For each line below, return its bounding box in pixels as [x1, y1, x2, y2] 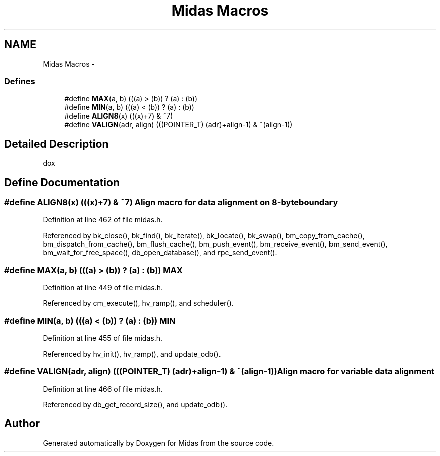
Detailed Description [4, 137, 109, 150]
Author [4, 417, 40, 430]
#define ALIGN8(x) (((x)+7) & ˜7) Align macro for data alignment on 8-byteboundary [4, 197, 338, 208]
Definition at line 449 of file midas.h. [43, 283, 163, 292]
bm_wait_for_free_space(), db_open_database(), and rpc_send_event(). [43, 248, 277, 257]
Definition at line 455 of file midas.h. [43, 333, 162, 343]
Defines [4, 76, 35, 86]
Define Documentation [4, 176, 120, 189]
